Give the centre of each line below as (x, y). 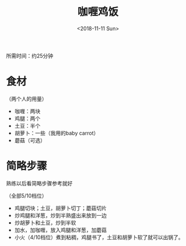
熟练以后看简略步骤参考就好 (39, 183)
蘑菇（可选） (30, 140)
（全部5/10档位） (27, 195)
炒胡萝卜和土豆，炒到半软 (45, 223)
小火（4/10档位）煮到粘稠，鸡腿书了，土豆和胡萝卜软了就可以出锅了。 (99, 237)
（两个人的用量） (27, 99)
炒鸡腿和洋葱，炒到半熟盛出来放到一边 (60, 215)
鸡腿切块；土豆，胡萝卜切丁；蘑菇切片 (60, 208)
